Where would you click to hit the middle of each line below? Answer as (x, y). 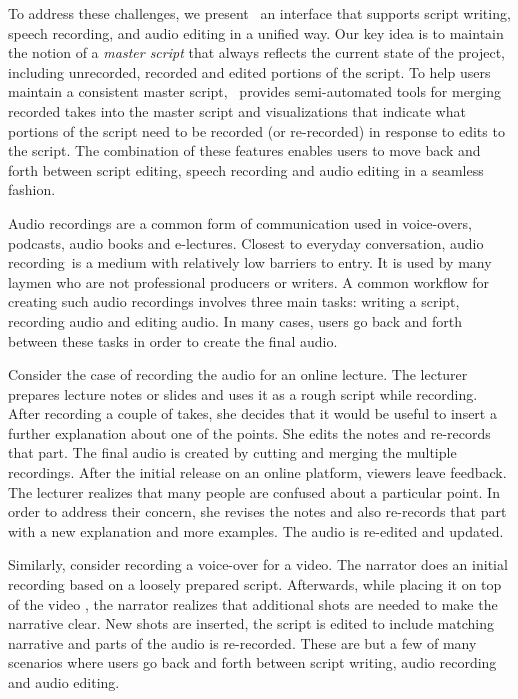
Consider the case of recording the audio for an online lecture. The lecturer (238, 374)
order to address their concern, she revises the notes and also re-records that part (257, 511)
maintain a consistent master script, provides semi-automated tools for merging (255, 91)
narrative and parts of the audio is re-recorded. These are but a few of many (242, 642)
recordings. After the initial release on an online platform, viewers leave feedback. (257, 472)
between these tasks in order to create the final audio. (173, 340)
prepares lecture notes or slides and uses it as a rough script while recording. (243, 393)
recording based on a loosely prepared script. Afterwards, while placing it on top (255, 584)
